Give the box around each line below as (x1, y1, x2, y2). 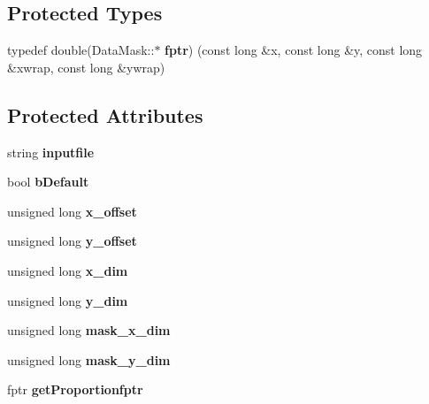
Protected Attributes (7, 101, 203, 128)
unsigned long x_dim (7, 261, 128, 279)
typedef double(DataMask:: (7, 41, 155, 59)
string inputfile (7, 142, 95, 161)
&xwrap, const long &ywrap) (7, 57, 165, 76)
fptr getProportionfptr (7, 380, 143, 399)
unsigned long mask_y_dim (7, 350, 171, 369)
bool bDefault (7, 172, 89, 191)
